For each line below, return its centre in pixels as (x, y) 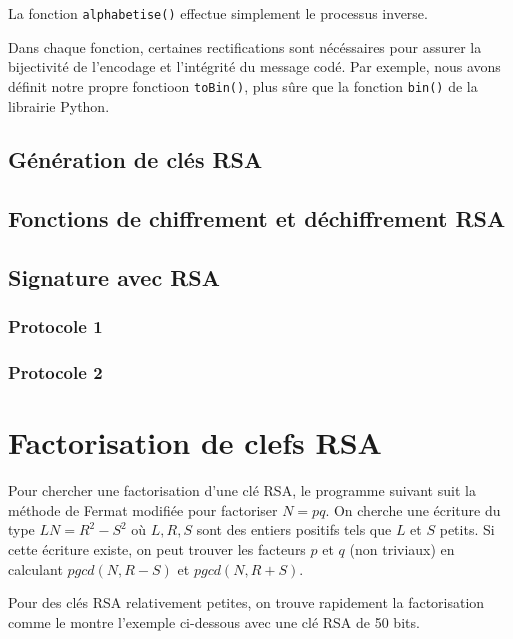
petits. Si (467, 529)
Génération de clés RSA (135, 159)
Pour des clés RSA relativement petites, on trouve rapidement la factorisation (246, 602)
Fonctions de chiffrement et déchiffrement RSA (257, 218)
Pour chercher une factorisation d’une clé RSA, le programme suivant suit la (242, 490)
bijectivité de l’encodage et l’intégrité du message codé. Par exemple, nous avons (254, 66)
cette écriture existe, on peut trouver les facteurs (157, 549)
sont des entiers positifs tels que (294, 529)
